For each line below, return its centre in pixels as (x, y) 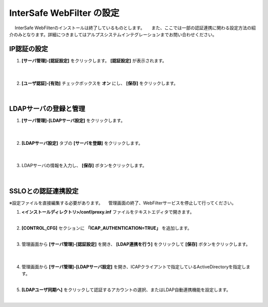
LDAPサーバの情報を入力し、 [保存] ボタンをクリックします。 (84, 166)
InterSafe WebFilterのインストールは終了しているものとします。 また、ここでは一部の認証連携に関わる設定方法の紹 (135, 28)
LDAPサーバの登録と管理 (47, 108)
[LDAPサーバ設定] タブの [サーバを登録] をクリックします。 (82, 143)
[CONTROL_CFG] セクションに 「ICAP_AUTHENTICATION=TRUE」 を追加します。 (107, 228)
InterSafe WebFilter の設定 (64, 13)
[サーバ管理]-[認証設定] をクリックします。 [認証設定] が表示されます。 (94, 61)
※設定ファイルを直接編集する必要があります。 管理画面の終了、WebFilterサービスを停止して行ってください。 (123, 203)
